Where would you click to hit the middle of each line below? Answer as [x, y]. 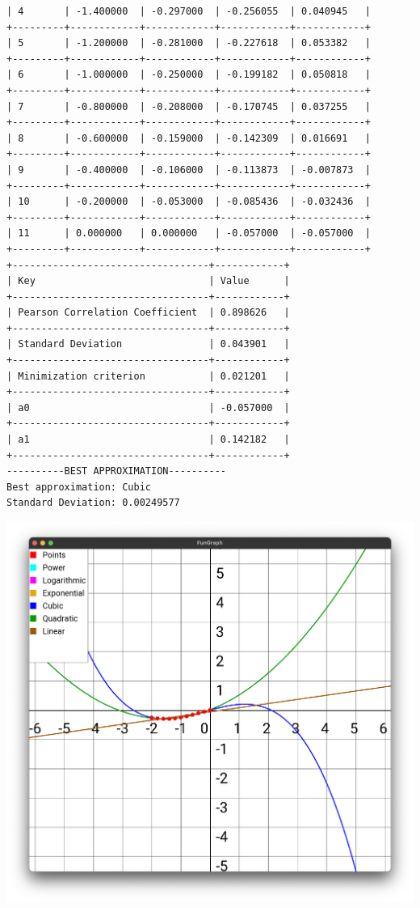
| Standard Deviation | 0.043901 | [148, 344]
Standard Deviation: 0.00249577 [93, 503]
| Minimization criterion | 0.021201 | [148, 376]
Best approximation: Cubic [79, 487]
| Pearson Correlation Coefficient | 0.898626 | [148, 313]
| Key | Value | [148, 281]
